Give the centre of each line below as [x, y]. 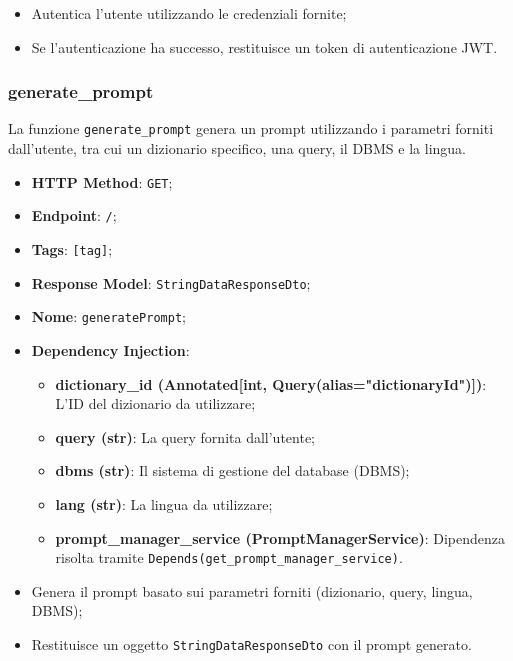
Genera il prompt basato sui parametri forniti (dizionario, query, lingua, [252, 590]
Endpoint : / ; [74, 215]
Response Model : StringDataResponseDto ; [171, 282]
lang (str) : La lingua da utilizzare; [164, 503]
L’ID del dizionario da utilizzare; [155, 403]
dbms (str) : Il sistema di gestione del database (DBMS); [232, 470]
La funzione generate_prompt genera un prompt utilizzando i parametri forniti [251, 128]
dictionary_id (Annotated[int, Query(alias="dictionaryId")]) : [271, 383]
